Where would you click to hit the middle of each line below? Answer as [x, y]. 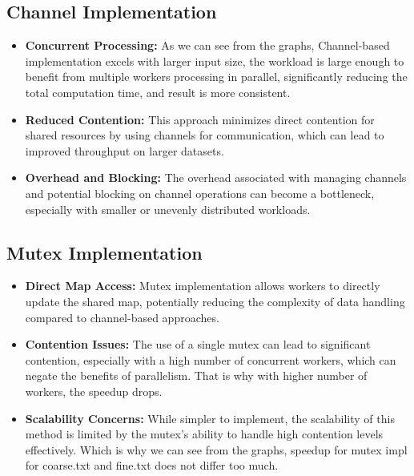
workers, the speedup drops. [94, 391]
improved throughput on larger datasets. [125, 150]
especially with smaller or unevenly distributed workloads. [168, 209]
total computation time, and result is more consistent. [158, 92]
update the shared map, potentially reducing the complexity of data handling [215, 301]
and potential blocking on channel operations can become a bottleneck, [200, 193]
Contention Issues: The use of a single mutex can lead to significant [198, 344]
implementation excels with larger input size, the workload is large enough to [215, 61]
